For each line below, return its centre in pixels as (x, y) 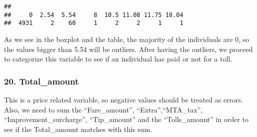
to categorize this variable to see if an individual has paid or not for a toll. (118, 59)
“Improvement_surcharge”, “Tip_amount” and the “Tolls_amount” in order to (126, 119)
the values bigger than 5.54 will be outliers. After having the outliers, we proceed (128, 49)
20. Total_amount (42, 81)
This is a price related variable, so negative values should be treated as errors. (124, 99)
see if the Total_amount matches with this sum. (78, 129)
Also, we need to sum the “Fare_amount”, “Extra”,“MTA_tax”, (103, 109)
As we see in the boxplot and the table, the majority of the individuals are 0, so (127, 39)
